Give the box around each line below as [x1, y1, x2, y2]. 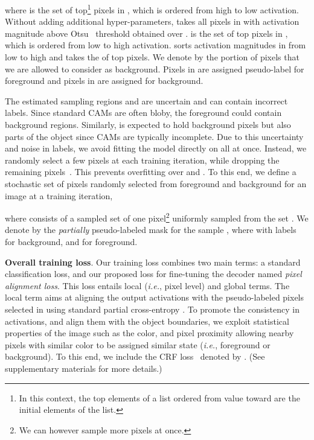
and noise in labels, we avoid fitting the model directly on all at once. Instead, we [5, 142, 307, 155]
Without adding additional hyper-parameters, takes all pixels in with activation [5, 15, 300, 28]
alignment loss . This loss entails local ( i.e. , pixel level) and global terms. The [5, 279, 290, 292]
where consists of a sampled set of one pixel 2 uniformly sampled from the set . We [5, 210, 309, 224]
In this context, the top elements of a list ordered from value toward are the [19, 391, 300, 404]
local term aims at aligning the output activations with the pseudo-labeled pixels [5, 291, 304, 304]
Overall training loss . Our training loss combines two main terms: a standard [5, 255, 301, 268]
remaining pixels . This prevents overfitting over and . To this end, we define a [5, 165, 296, 178]
